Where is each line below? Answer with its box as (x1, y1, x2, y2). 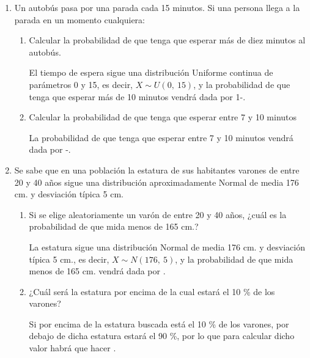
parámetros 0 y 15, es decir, (29, 78, 133, 90)
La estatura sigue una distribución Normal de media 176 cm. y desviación (29, 240, 305, 253)
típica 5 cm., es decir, (29, 252, 109, 265)
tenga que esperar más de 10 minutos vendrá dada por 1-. (29, 90, 246, 103)
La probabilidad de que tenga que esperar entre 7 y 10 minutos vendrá (29, 131, 293, 144)
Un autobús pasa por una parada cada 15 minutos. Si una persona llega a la (14, 1, 300, 13)
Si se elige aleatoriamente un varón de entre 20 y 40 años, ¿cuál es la (29, 208, 287, 221)
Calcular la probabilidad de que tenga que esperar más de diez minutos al (29, 34, 306, 46)
